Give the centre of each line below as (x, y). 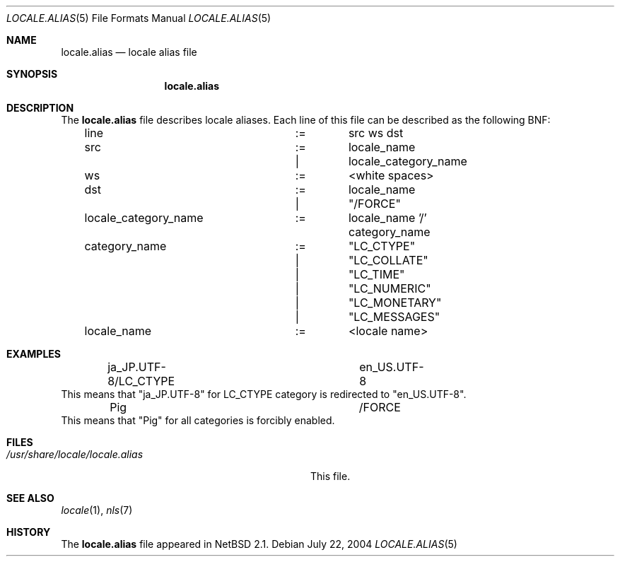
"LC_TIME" (376, 274)
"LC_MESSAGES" (394, 317)
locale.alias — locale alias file (129, 52)
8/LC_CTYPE (141, 381)
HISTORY (29, 532)
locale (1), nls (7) (97, 510)
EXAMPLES (34, 354)
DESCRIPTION (40, 108)
